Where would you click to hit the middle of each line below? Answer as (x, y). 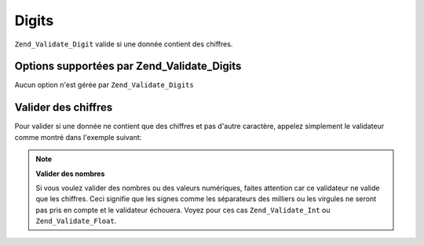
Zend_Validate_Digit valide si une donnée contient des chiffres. (124, 44)
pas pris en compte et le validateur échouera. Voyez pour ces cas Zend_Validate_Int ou (183, 210)
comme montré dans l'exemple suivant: (78, 137)
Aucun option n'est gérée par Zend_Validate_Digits (104, 85)
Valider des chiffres (64, 107)
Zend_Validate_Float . (76, 221)
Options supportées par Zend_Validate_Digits (128, 66)
